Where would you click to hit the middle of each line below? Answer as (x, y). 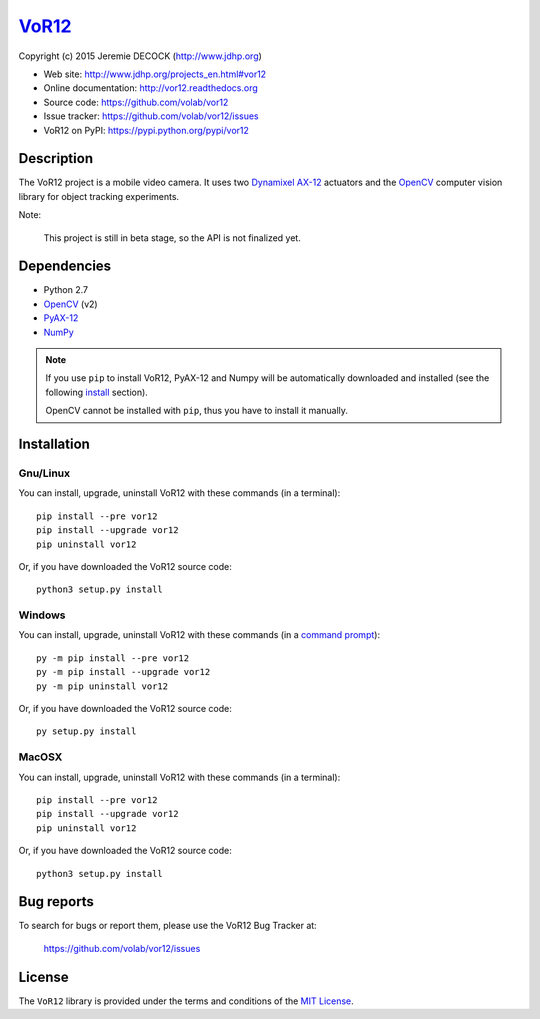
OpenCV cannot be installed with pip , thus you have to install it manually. (197, 411)
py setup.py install (86, 731)
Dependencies (65, 266)
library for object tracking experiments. (99, 196)
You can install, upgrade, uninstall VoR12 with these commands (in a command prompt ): (199, 635)
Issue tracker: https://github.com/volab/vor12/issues (151, 116)
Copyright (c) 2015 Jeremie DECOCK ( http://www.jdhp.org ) (140, 56)
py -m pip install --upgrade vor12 (123, 672)
